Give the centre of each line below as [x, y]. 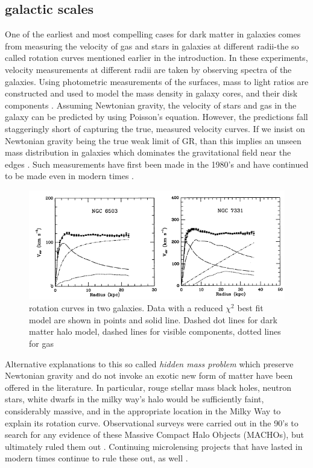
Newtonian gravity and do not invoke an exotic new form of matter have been [149, 375]
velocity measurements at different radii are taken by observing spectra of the [148, 69]
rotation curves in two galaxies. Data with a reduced [126, 308]
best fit [250, 308]
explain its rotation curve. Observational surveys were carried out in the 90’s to [152, 422]
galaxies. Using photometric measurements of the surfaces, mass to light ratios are [157, 81]
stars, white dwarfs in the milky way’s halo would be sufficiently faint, [134, 399]
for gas [41, 343]
